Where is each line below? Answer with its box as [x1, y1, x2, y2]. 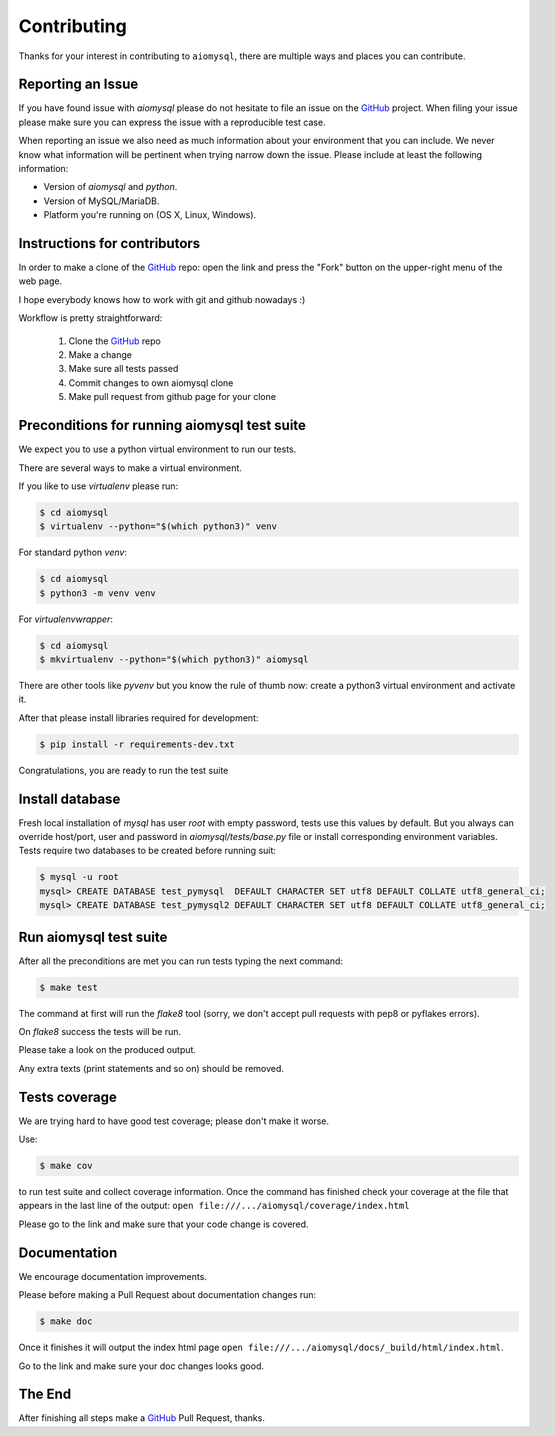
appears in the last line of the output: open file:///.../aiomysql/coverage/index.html [18, 1200, 410, 1212]
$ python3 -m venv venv [39, 587, 157, 599]
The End [18, 1386, 72, 1403]
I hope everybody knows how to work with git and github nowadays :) [18, 293, 306, 305]
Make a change [68, 349, 132, 361]
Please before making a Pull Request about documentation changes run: [18, 1289, 317, 1301]
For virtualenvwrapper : [18, 613, 114, 625]
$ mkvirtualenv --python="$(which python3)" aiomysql [39, 654, 309, 665]
